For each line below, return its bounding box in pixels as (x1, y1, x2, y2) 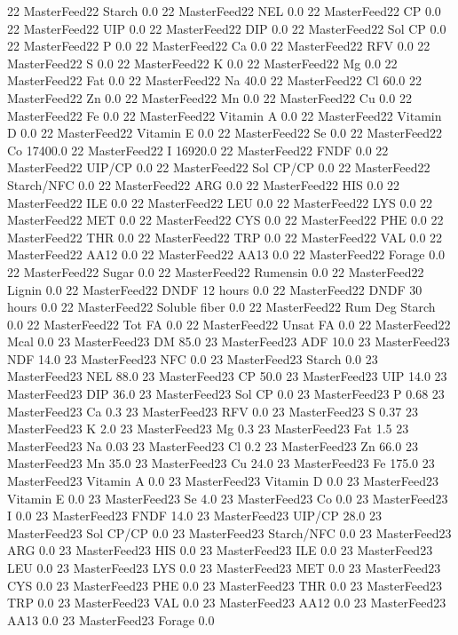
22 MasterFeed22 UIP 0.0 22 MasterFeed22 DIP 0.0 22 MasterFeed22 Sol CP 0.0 (7, 19, 446, 37)
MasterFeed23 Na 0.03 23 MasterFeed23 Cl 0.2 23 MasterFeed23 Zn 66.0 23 (7, 436, 418, 455)
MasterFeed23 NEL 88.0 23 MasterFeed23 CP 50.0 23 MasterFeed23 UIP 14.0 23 (7, 367, 447, 385)
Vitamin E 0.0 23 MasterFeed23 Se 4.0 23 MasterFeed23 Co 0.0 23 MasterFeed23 (7, 488, 448, 507)
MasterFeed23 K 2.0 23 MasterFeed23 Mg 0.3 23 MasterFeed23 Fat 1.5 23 (7, 419, 409, 438)
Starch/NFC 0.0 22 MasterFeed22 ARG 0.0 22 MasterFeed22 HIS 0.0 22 (7, 175, 400, 194)
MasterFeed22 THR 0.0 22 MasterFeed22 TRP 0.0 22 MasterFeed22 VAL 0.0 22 (7, 227, 443, 246)
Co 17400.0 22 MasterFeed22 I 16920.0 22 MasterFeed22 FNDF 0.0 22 (7, 140, 389, 159)
